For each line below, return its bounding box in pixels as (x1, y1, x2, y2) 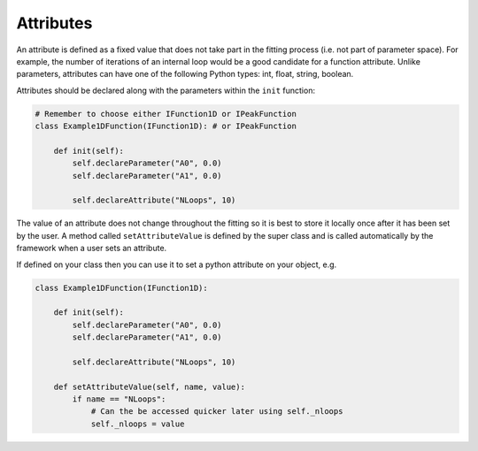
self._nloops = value (90, 418, 185, 429)
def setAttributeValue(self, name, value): (53, 381, 245, 392)
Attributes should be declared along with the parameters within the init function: (16, 85, 316, 96)
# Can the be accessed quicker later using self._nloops (90, 407, 343, 417)
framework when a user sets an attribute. (16, 243, 167, 254)
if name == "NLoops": (72, 394, 166, 404)
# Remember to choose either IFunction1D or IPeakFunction (35, 109, 297, 118)
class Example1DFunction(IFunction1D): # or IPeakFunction (35, 121, 297, 132)
